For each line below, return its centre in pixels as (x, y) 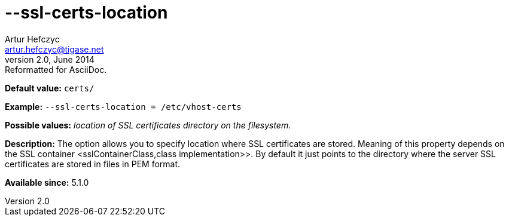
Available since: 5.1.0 (47, 182)
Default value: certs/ (50, 88)
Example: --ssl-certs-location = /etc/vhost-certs (123, 106)
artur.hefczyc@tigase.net (54, 49)
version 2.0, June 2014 (50, 59)
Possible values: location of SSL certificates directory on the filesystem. (148, 125)
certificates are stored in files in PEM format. (93, 164)
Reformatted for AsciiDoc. (56, 69)
